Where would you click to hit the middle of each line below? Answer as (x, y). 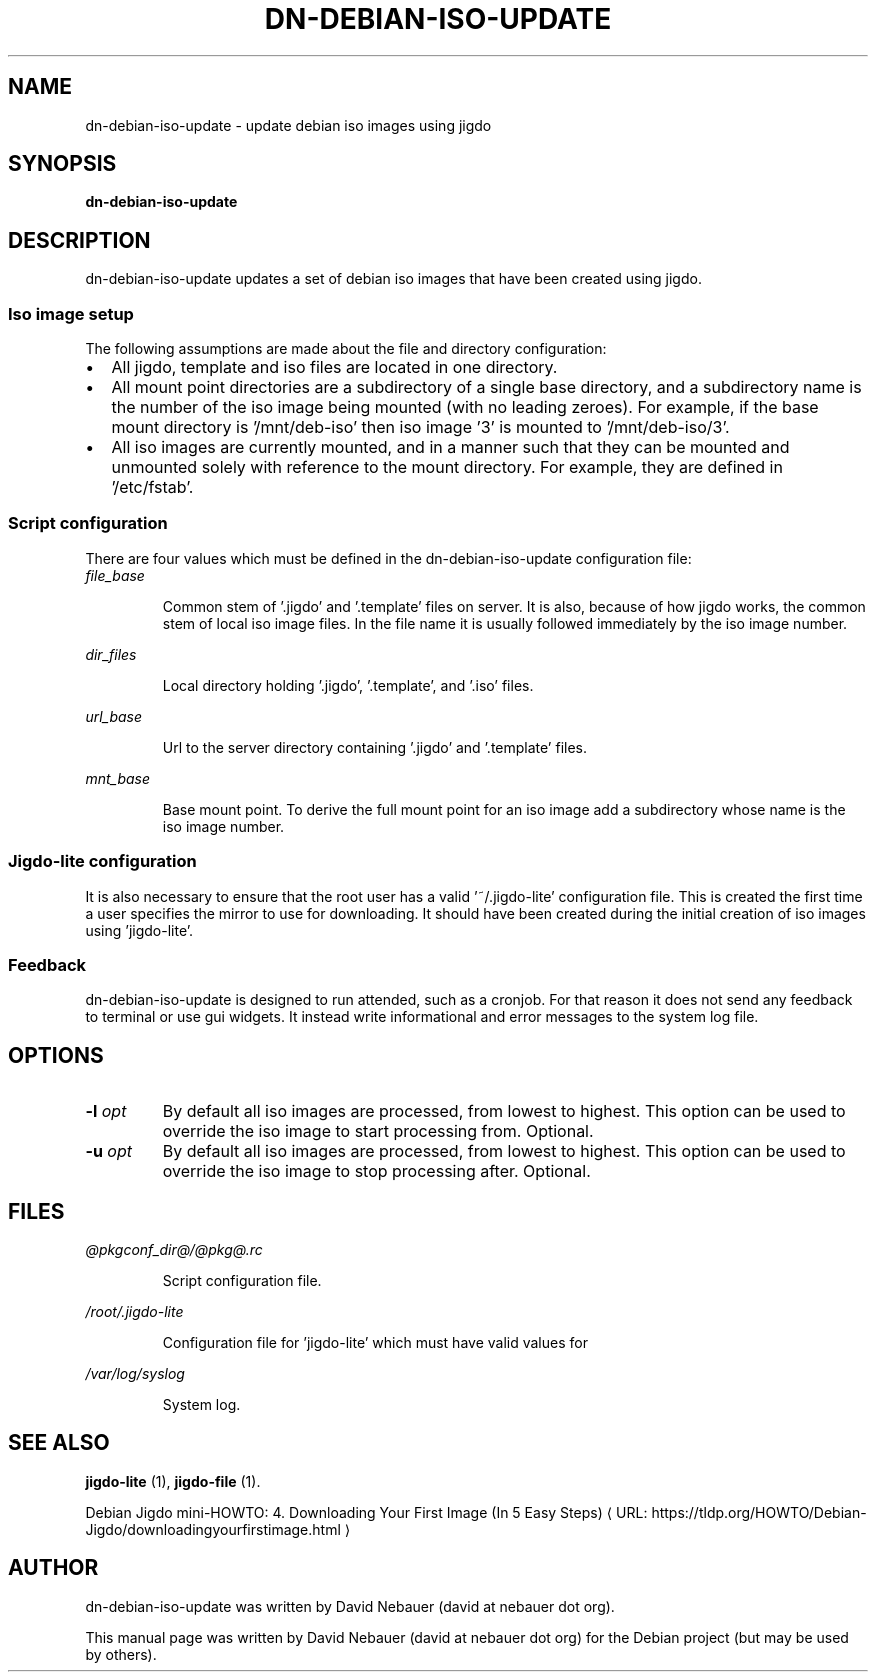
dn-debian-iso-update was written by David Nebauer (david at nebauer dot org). (350, 1606)
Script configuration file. (242, 1280)
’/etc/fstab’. (152, 487)
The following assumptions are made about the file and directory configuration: (346, 349)
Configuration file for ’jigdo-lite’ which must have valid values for (375, 1342)
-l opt (106, 1111)
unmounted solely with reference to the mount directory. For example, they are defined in (447, 467)
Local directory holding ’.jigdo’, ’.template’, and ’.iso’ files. (348, 685)
